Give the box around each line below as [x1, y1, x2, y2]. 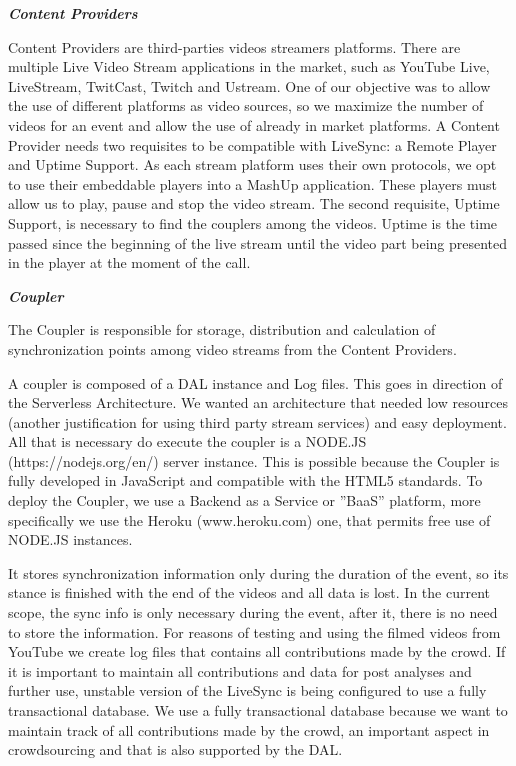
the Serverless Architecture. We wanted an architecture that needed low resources [8, 392, 508, 413]
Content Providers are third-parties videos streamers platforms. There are [8, 36, 461, 57]
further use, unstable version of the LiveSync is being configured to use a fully [8, 680, 487, 701]
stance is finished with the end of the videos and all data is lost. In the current [8, 582, 490, 603]
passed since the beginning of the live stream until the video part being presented [8, 232, 508, 253]
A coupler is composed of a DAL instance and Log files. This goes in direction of [8, 372, 503, 393]
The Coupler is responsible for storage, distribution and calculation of [8, 319, 436, 340]
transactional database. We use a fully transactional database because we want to [8, 700, 508, 720]
